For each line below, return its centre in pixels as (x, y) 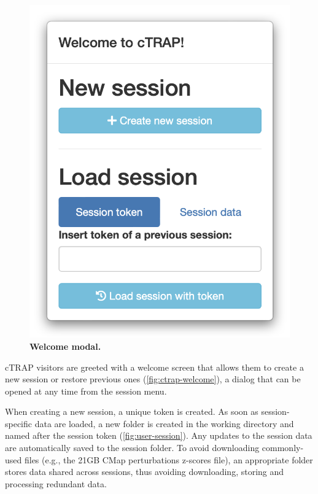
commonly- (283, 448)
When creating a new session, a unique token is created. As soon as (132, 411)
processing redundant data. (56, 483)
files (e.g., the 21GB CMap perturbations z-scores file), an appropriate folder (169, 459)
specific (19, 423)
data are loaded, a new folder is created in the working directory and (164, 423)
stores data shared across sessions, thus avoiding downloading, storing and (145, 472)
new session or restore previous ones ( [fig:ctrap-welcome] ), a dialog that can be (153, 379)
